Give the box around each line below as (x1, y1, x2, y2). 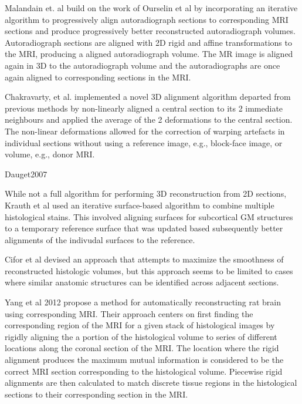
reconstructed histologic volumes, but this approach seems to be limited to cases (5, 264, 293, 277)
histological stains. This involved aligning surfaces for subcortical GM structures (5, 210, 293, 223)
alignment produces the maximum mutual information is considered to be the (5, 353, 284, 366)
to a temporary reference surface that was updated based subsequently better (5, 222, 283, 234)
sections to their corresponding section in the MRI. (5, 388, 188, 400)
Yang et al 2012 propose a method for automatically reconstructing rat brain (5, 296, 281, 308)
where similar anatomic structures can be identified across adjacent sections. (5, 276, 279, 288)
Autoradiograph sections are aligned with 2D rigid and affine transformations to (5, 36, 292, 48)
